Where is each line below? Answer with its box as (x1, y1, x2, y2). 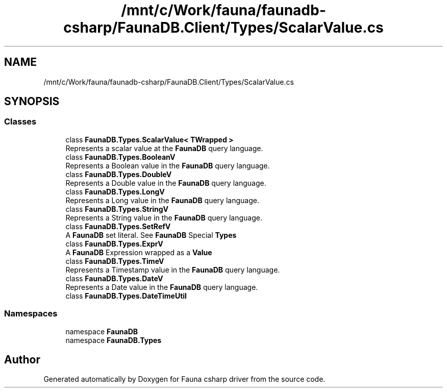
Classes (4, 116, 37, 127)
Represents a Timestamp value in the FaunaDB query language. (65, 265, 280, 274)
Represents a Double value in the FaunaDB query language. (65, 178, 266, 187)
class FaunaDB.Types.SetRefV (65, 222, 171, 231)
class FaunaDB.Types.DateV (65, 274, 163, 283)
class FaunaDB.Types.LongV (65, 187, 165, 196)
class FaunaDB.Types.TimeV (65, 256, 164, 265)
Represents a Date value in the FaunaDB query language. (65, 282, 258, 291)
